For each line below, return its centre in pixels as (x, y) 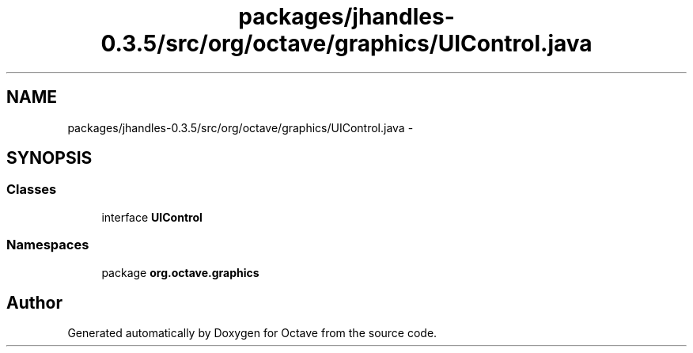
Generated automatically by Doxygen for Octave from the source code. (252, 333)
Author (34, 302)
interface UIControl (152, 217)
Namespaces (48, 245)
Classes (32, 190)
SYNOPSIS (49, 158)
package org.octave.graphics (180, 272)
